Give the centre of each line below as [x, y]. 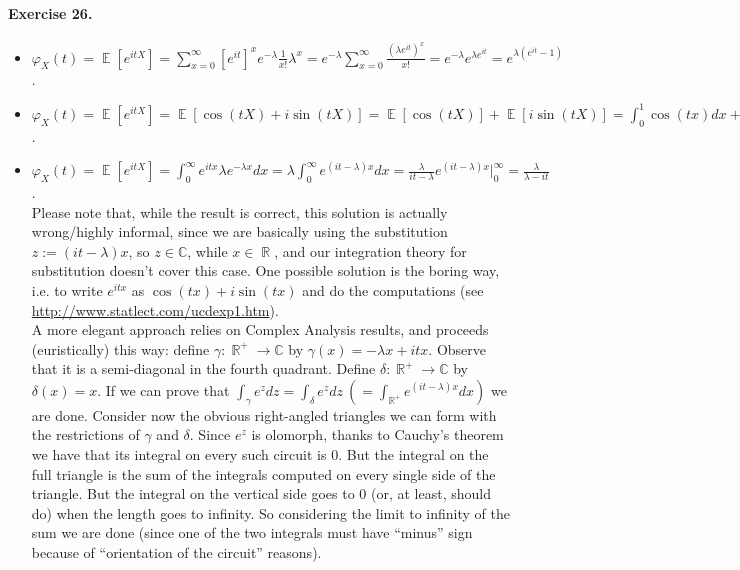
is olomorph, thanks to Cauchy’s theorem [377, 434]
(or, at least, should [430, 493]
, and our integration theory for [370, 250]
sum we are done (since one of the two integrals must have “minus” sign [252, 532]
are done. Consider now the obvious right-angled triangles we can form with [264, 414]
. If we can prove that [163, 389]
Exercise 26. [50, 12]
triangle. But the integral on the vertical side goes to [193, 493]
